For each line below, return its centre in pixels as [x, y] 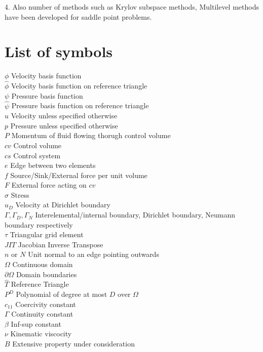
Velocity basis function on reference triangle [79, 86]
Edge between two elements [53, 165]
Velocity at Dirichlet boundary [63, 205]
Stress [20, 194]
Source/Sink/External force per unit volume [79, 175]
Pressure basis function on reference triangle [80, 105]
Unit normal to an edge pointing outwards [93, 254]
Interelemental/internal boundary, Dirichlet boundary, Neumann [135, 215]
